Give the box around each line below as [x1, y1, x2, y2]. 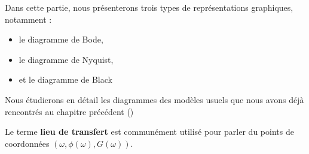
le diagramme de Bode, [19, 33, 103, 46]
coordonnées [5, 137, 50, 149]
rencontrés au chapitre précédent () [5, 105, 134, 117]
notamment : [5, 13, 52, 25]
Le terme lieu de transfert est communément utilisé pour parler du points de [5, 125, 294, 138]
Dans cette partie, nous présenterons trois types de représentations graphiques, [5, 1, 293, 13]
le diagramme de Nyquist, [19, 53, 114, 65]
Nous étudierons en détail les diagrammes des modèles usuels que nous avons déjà [5, 93, 304, 105]
